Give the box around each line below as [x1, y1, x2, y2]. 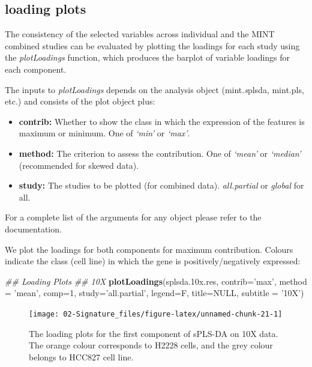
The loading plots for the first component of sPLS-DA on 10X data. [29, 327, 278, 339]
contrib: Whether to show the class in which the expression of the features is [19, 115, 305, 127]
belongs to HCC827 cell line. [29, 350, 134, 363]
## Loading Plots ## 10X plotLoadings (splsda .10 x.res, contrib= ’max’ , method [5, 274, 307, 287]
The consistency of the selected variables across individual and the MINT [5, 28, 275, 40]
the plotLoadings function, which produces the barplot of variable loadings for [5, 51, 290, 64]
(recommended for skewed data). [19, 159, 139, 171]
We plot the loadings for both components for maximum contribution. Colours [5, 243, 293, 255]
